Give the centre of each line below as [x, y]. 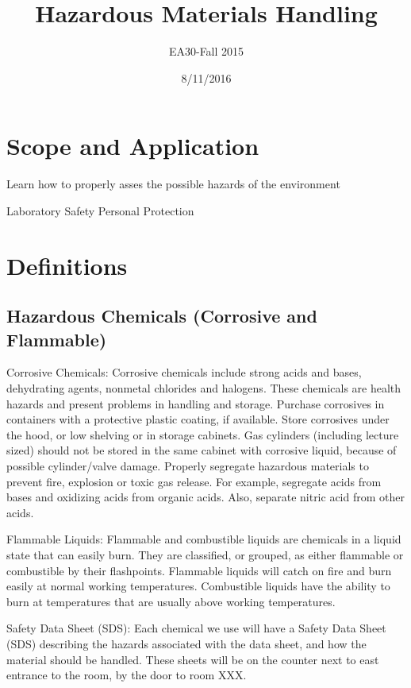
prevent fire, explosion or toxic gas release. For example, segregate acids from [194, 481]
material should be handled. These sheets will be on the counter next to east [193, 659]
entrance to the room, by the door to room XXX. [127, 675]
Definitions [67, 265]
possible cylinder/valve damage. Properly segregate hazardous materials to [188, 465]
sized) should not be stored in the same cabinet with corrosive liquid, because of [202, 450]
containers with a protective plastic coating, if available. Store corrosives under [198, 419]
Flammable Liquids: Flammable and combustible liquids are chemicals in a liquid [204, 539]
